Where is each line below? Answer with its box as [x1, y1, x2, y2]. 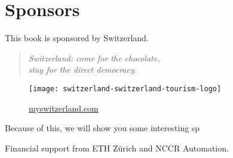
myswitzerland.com [29, 101, 99, 114]
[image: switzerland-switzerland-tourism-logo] [29, 84, 222, 93]
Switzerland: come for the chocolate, [28, 51, 160, 64]
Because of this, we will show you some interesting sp [5, 122, 200, 134]
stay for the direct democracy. [28, 63, 137, 76]
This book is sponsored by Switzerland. [5, 32, 149, 44]
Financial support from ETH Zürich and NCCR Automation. [5, 141, 229, 154]
